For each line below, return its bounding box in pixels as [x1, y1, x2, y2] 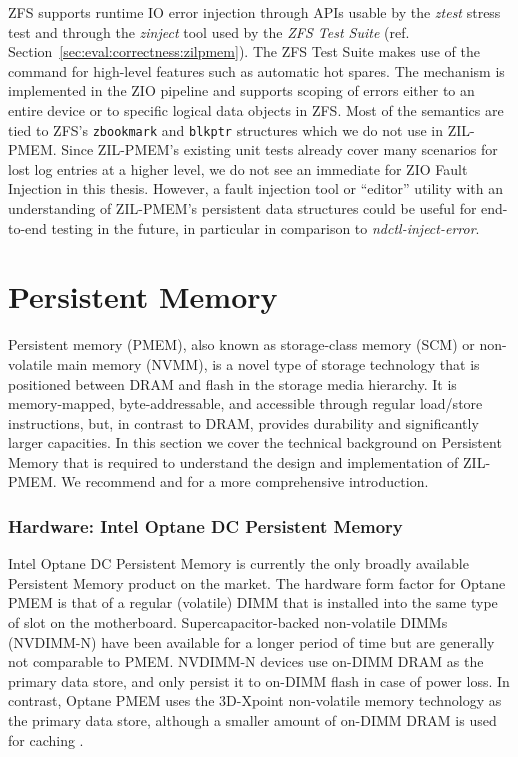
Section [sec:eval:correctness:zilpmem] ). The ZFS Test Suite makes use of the [8, 41, 481, 62]
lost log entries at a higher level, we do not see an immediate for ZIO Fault [8, 158, 468, 179]
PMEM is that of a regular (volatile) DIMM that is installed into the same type [8, 592, 498, 613]
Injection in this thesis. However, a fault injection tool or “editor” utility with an [8, 178, 504, 199]
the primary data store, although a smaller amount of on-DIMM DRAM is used [8, 710, 497, 731]
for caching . [8, 729, 84, 750]
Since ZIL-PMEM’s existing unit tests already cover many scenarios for [61, 139, 498, 160]
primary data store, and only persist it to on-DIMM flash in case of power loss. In [8, 670, 510, 691]
